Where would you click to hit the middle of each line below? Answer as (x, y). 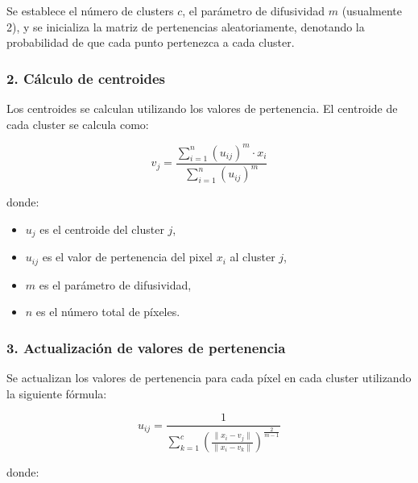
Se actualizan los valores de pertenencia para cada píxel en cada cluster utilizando (209, 377)
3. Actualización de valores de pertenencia (146, 347)
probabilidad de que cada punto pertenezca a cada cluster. (151, 42)
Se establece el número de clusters (90, 10)
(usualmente (372, 10)
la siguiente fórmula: (57, 393)
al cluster (252, 257)
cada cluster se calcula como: (78, 124)
